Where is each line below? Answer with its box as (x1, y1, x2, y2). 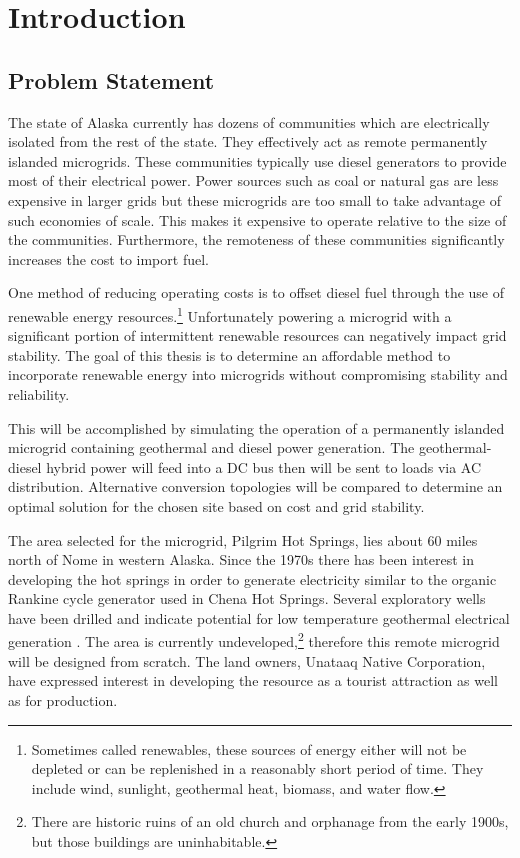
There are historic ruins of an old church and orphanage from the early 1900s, (31, 811, 509, 832)
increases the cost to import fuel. (8, 248, 209, 269)
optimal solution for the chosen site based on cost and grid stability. (8, 495, 425, 516)
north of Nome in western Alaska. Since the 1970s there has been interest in (8, 549, 475, 570)
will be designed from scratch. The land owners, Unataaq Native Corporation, (8, 650, 486, 671)
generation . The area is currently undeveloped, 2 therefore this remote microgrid (8, 628, 500, 652)
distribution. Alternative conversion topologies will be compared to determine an (8, 476, 503, 497)
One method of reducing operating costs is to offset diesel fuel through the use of (8, 282, 505, 303)
